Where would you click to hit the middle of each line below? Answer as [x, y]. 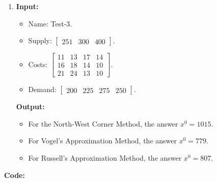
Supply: [40, 40]
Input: [27, 6]
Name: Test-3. [50, 23]
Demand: [42, 89]
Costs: [38, 64]
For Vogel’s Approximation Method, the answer [102, 141]
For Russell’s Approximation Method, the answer [105, 158]
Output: [30, 107]
